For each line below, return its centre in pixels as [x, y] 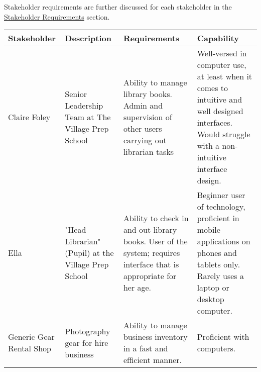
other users [143, 128]
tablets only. [219, 264]
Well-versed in [222, 53]
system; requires [152, 253]
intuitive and [220, 100]
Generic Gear [31, 337]
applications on [224, 241]
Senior [76, 94]
